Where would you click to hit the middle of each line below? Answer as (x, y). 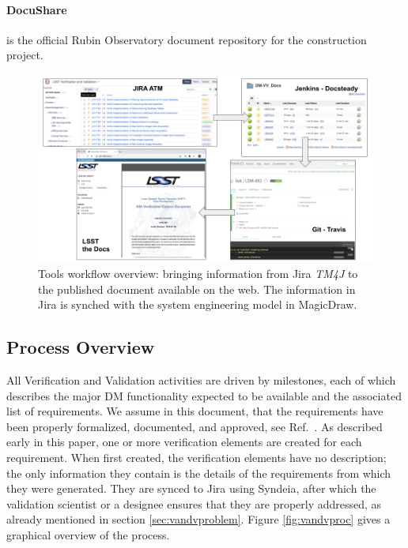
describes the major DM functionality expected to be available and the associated (204, 395)
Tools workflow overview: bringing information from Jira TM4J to (198, 274)
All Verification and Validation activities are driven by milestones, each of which (201, 380)
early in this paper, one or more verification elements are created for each (184, 442)
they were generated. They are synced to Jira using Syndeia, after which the (191, 488)
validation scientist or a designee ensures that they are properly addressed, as (194, 503)
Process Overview (81, 347)
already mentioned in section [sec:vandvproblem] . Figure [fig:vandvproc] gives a (198, 519)
